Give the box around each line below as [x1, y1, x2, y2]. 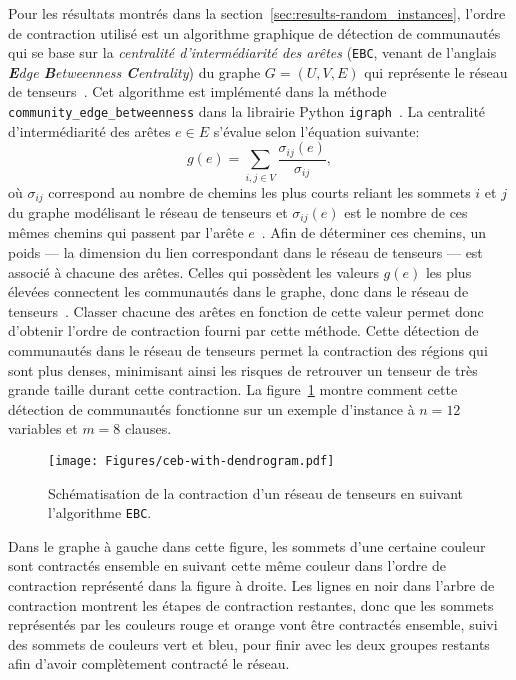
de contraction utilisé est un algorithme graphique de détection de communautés [8, 22, 501, 43]
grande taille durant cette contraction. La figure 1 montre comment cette [8, 379, 458, 400]
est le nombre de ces [344, 201, 468, 222]
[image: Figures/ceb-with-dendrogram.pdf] [48, 453, 335, 468]
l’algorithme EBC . [48, 502, 152, 523]
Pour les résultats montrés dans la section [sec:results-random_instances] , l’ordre [8, 3, 506, 23]
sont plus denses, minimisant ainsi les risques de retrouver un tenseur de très [8, 359, 478, 380]
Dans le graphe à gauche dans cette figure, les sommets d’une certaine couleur [8, 535, 486, 556]
